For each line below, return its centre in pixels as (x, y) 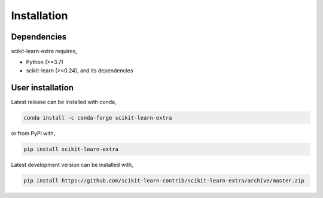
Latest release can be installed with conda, (64, 102)
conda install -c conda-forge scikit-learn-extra (98, 118)
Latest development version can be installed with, (72, 165)
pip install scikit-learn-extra (71, 149)
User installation (42, 88)
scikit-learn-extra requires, (44, 51)
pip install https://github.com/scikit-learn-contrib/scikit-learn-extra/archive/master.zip (164, 180)
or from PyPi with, (33, 133)
